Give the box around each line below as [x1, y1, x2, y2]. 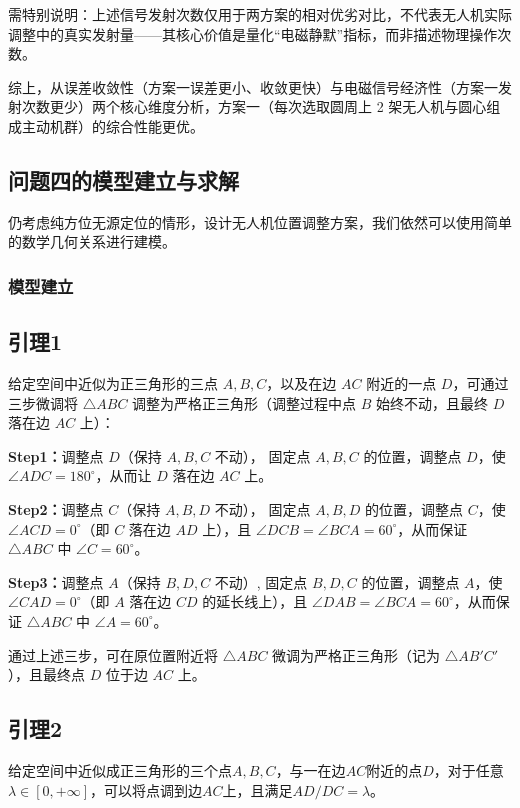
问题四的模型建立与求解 [8, 164, 239, 195]
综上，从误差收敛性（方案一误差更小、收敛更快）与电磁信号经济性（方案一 [8, 76, 498, 97]
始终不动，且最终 [376, 392, 489, 413]
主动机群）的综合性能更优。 [21, 115, 204, 136]
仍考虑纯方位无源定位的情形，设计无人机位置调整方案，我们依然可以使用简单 [8, 211, 512, 232]
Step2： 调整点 [8, 498, 104, 519]
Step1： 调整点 [8, 445, 104, 466]
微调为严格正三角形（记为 [272, 644, 441, 665]
